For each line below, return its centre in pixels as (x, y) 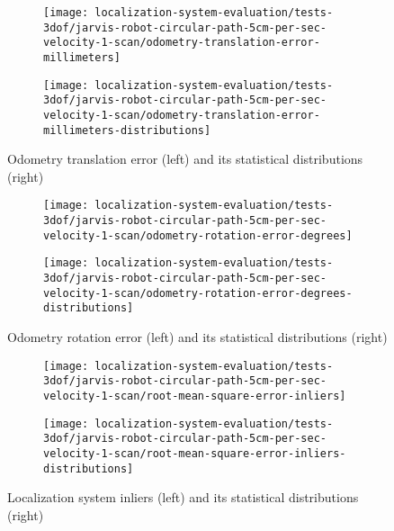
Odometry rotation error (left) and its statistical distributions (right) (197, 337)
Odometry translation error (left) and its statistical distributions (185, 159)
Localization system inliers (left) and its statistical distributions (183, 497)
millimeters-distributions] (127, 130)
